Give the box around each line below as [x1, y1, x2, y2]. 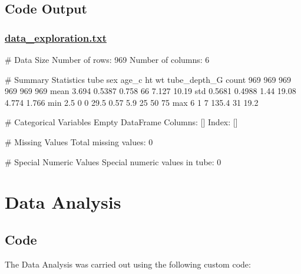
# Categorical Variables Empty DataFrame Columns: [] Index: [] [5, 116, 238, 128]
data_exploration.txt [5, 30, 107, 45]
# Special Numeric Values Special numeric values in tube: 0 [5, 155, 221, 168]
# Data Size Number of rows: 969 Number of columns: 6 [5, 54, 210, 65]
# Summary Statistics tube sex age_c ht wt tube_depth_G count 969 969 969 [5, 73, 292, 85]
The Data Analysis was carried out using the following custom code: [5, 258, 251, 270]
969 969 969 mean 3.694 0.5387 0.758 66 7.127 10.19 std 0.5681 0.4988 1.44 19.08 [5, 85, 296, 97]
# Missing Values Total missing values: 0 [5, 135, 153, 148]
